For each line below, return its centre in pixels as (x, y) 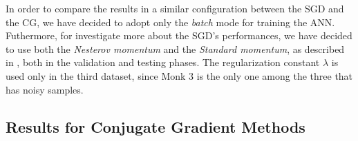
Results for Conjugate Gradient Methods (156, 126)
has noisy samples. (45, 89)
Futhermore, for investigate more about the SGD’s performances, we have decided (179, 35)
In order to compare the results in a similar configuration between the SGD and (175, 8)
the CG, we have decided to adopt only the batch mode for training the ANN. (170, 22)
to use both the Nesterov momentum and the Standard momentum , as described (175, 48)
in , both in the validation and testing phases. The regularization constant (163, 62)
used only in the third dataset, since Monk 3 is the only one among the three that (179, 75)
